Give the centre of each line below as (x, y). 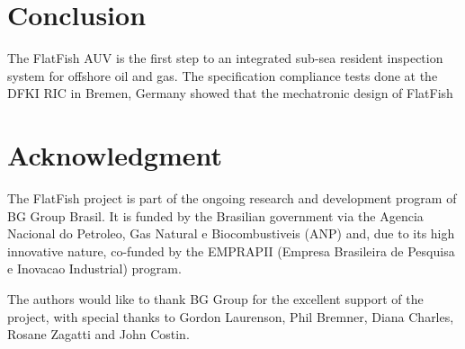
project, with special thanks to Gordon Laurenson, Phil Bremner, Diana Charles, (231, 316)
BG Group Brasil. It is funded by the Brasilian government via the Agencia (215, 215)
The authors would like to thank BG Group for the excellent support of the (215, 299)
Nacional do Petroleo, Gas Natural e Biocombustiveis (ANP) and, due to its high (231, 233)
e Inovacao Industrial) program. (94, 268)
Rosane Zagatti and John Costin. (98, 334)
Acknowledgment (115, 155)
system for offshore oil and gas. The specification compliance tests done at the (223, 75)
